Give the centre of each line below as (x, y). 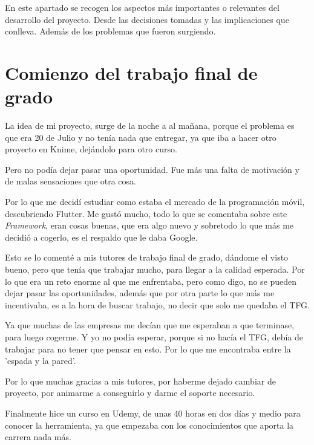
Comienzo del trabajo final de (131, 72)
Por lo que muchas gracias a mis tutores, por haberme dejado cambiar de (140, 381)
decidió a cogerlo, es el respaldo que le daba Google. (101, 237)
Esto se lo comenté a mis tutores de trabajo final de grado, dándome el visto (147, 257)
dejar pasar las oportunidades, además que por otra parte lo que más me (140, 293)
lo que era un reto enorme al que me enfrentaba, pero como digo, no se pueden (151, 281)
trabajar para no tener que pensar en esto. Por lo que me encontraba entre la (148, 349)
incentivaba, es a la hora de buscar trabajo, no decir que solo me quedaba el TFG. (157, 304)
